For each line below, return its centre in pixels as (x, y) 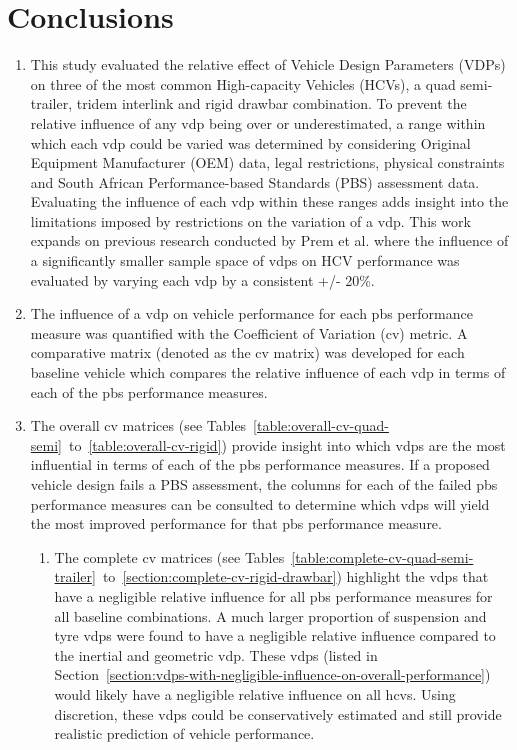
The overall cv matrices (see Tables (138, 425)
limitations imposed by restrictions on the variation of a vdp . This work (250, 220)
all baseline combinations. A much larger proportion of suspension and (270, 615)
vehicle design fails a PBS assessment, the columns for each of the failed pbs (264, 484)
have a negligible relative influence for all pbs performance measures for (273, 595)
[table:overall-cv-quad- (321, 425)
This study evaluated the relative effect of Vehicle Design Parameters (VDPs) (268, 64)
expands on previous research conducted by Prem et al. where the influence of (269, 240)
